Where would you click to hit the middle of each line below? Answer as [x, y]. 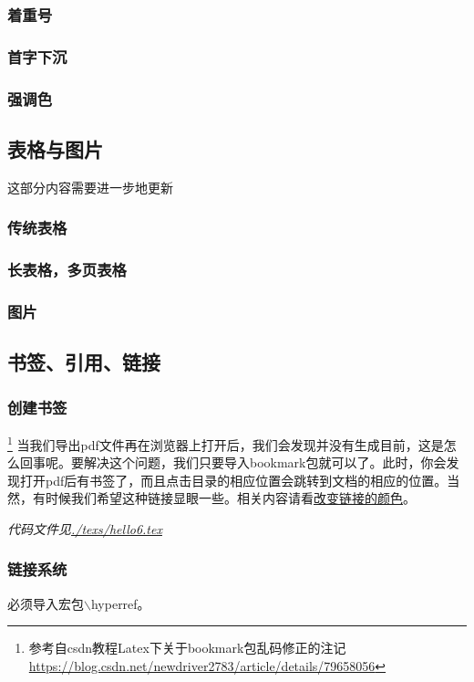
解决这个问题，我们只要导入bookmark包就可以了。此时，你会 [265, 462]
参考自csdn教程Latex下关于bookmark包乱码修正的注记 [187, 648]
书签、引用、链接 [84, 362]
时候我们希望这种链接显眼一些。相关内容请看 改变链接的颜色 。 [230, 498]
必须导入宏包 [46, 603]
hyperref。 [120, 603]
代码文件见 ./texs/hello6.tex [85, 528]
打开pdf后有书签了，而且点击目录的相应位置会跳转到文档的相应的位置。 [233, 480]
